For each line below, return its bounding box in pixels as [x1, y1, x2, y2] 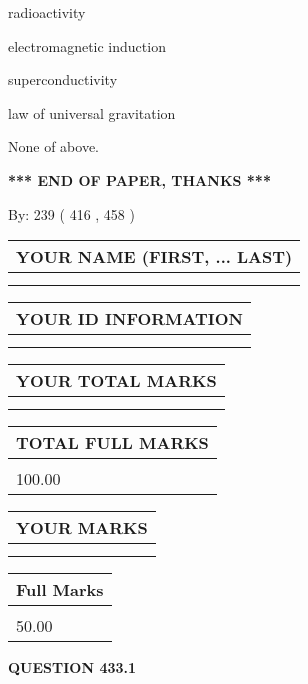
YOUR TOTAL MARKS [16, 369, 217, 393]
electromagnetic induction [8, 35, 166, 56]
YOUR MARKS [16, 516, 148, 540]
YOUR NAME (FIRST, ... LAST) [16, 245, 293, 269]
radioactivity [8, 2, 86, 22]
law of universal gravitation [8, 102, 176, 123]
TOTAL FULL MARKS [16, 431, 209, 455]
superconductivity [8, 69, 118, 90]
